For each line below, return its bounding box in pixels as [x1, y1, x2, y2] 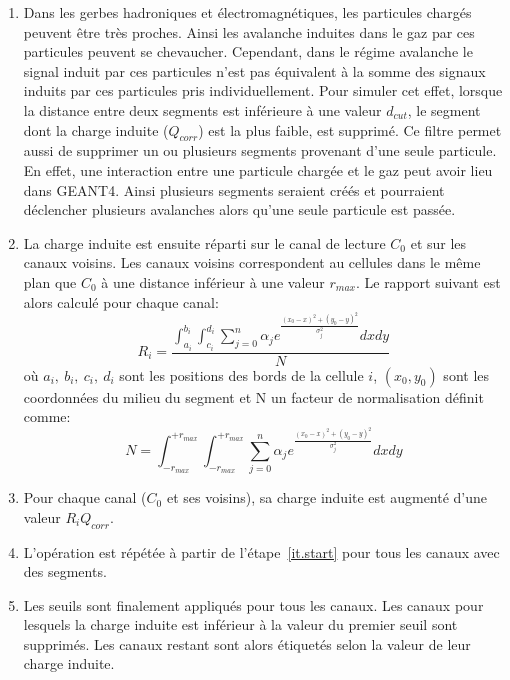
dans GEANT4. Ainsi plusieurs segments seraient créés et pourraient [23, 179, 445, 200]
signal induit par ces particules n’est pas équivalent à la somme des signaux [23, 60, 486, 81]
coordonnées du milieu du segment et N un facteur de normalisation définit [23, 386, 484, 407]
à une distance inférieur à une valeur [101, 271, 325, 292]
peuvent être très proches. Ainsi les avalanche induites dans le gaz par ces [23, 21, 475, 42]
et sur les [410, 232, 467, 253]
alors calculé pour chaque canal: [23, 291, 219, 312]
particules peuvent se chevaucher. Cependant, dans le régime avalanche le [23, 41, 473, 62]
